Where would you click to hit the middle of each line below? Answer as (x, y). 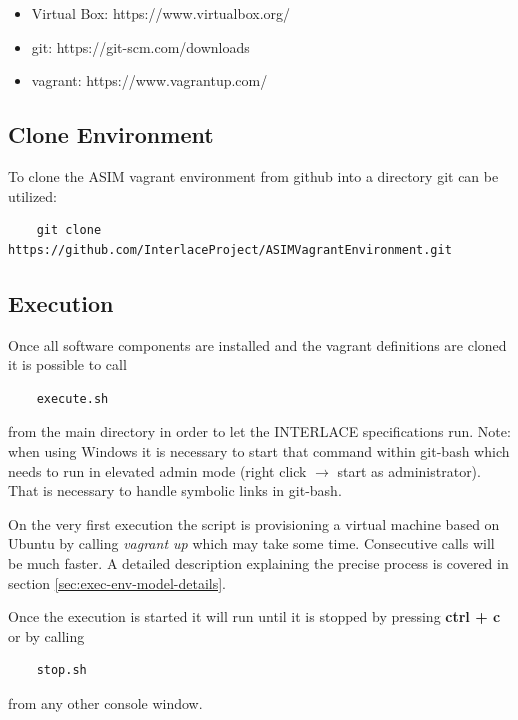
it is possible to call (67, 364)
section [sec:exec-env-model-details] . (117, 582)
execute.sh (72, 398)
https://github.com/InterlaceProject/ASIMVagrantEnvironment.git (230, 249)
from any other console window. (105, 702)
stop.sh (61, 670)
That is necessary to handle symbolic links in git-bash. (175, 490)
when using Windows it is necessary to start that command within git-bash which (259, 450)
